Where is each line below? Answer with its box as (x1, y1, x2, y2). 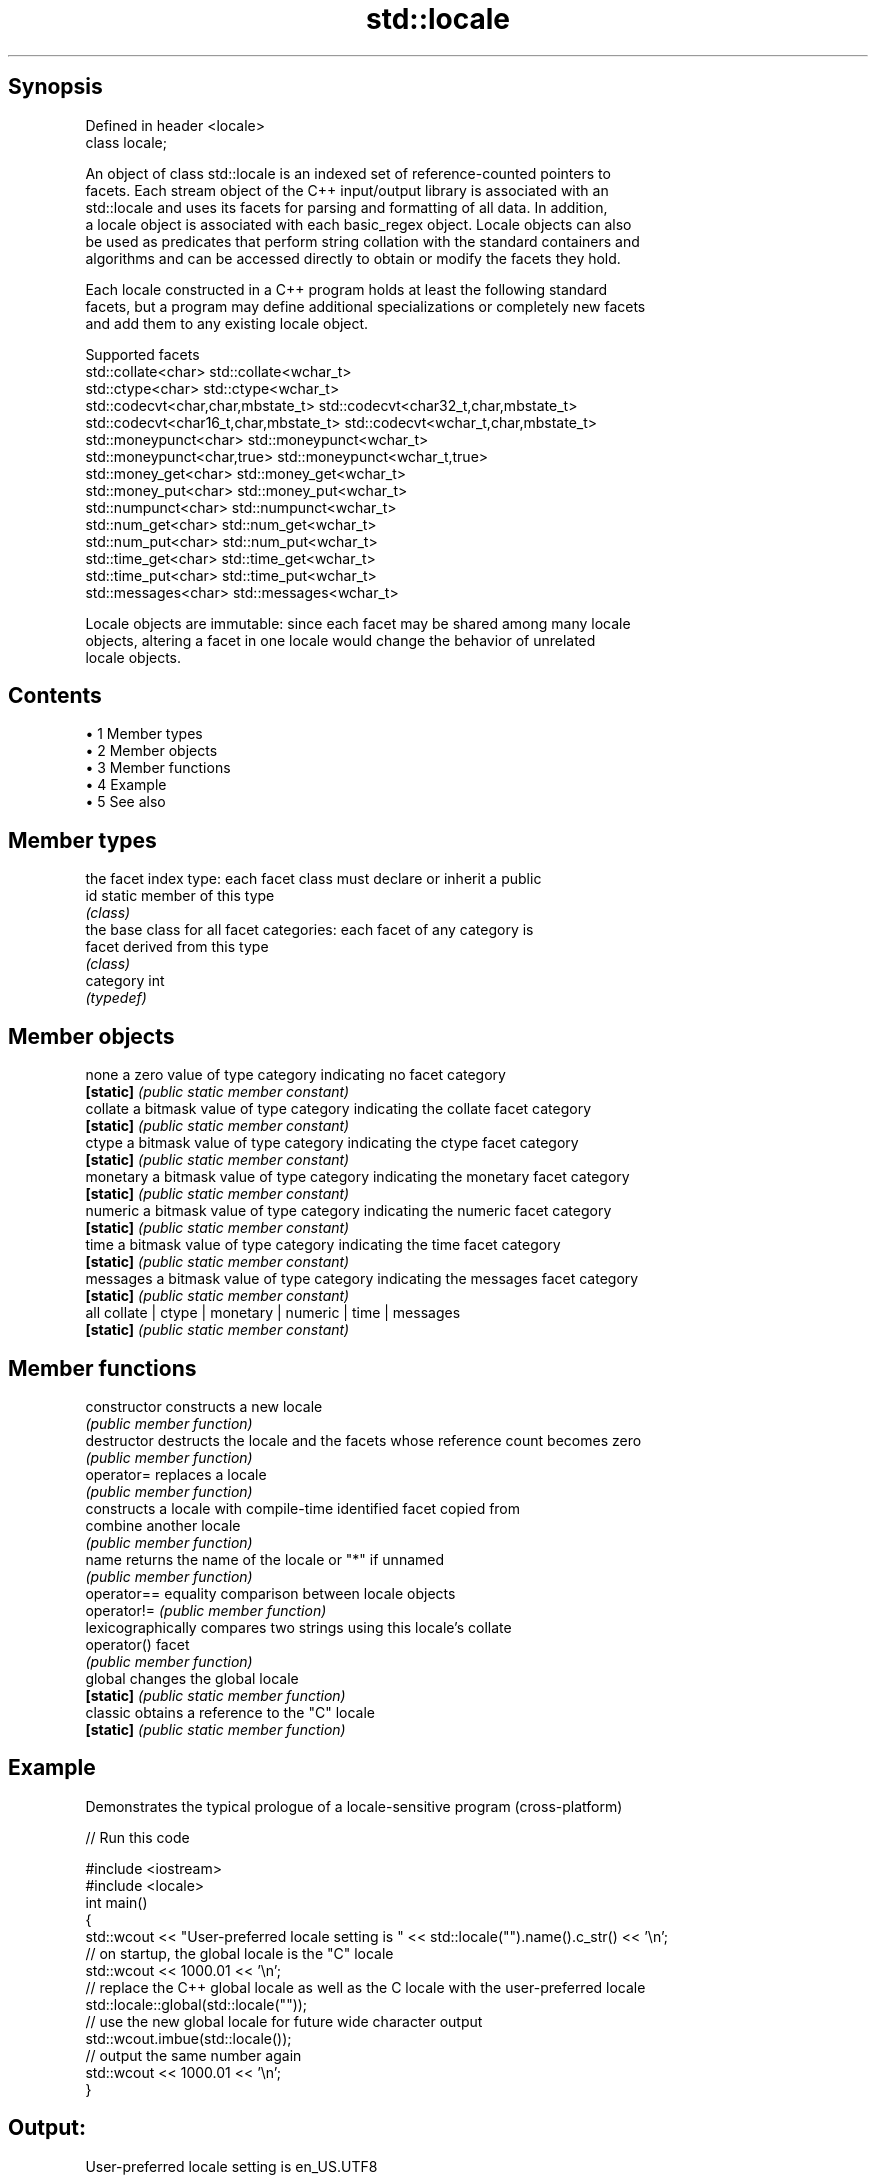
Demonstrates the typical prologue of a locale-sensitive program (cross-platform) (85, 1797, 623, 1815)
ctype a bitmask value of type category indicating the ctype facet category (85, 1134, 579, 1152)
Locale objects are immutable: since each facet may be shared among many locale (85, 614, 631, 632)
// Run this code (85, 1828, 190, 1846)
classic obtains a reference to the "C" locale (85, 1703, 375, 1721)
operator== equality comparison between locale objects (85, 1584, 456, 1602)
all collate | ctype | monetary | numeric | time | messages (85, 1304, 461, 1322)
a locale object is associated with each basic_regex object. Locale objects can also (85, 215, 632, 233)
